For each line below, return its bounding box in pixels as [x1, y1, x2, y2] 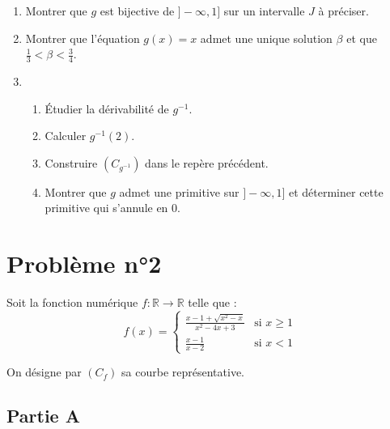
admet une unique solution [200, 29, 333, 46]
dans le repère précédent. [145, 154, 269, 171]
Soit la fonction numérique [6, 294, 138, 311]
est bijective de [100, 2, 175, 19]
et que [346, 29, 377, 46]
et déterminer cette [288, 183, 384, 200]
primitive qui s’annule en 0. [45, 199, 180, 216]
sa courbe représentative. [121, 363, 245, 380]
